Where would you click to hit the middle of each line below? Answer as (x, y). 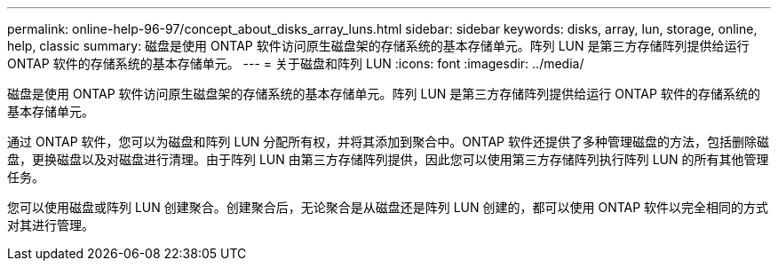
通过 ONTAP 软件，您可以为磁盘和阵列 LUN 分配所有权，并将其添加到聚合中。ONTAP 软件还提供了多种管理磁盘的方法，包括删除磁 (388, 142)
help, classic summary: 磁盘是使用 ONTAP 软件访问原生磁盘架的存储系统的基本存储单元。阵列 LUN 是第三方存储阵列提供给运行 (378, 46)
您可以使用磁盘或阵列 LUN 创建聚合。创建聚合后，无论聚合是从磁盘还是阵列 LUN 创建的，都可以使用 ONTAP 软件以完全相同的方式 (388, 207)
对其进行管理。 (51, 225)
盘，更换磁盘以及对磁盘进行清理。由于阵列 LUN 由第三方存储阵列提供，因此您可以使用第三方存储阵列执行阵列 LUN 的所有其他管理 (388, 159)
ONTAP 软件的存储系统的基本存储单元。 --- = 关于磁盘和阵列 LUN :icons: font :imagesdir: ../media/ (296, 63)
